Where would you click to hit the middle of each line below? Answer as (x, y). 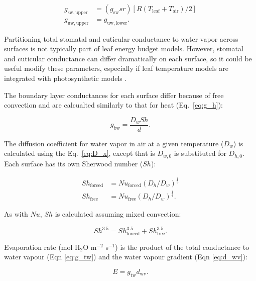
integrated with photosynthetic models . (66, 78)
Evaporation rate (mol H (42, 247)
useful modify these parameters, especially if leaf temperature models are (116, 68)
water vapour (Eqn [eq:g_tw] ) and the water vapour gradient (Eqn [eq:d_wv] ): (126, 257)
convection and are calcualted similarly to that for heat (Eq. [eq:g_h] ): (113, 105)
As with (16, 214)
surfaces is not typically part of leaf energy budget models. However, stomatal (124, 49)
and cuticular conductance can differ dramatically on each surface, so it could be (128, 58)
